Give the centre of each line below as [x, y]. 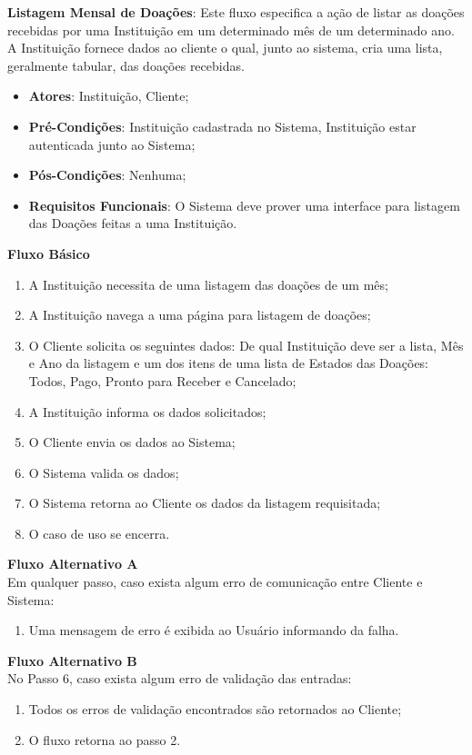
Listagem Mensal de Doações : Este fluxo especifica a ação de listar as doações [236, 12]
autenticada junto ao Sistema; [112, 144]
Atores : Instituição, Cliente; [109, 96]
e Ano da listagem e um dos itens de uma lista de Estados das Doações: [229, 363]
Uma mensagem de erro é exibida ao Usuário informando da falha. [214, 630]
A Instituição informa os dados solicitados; [147, 411]
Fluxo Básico [49, 253]
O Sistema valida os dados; [104, 472]
